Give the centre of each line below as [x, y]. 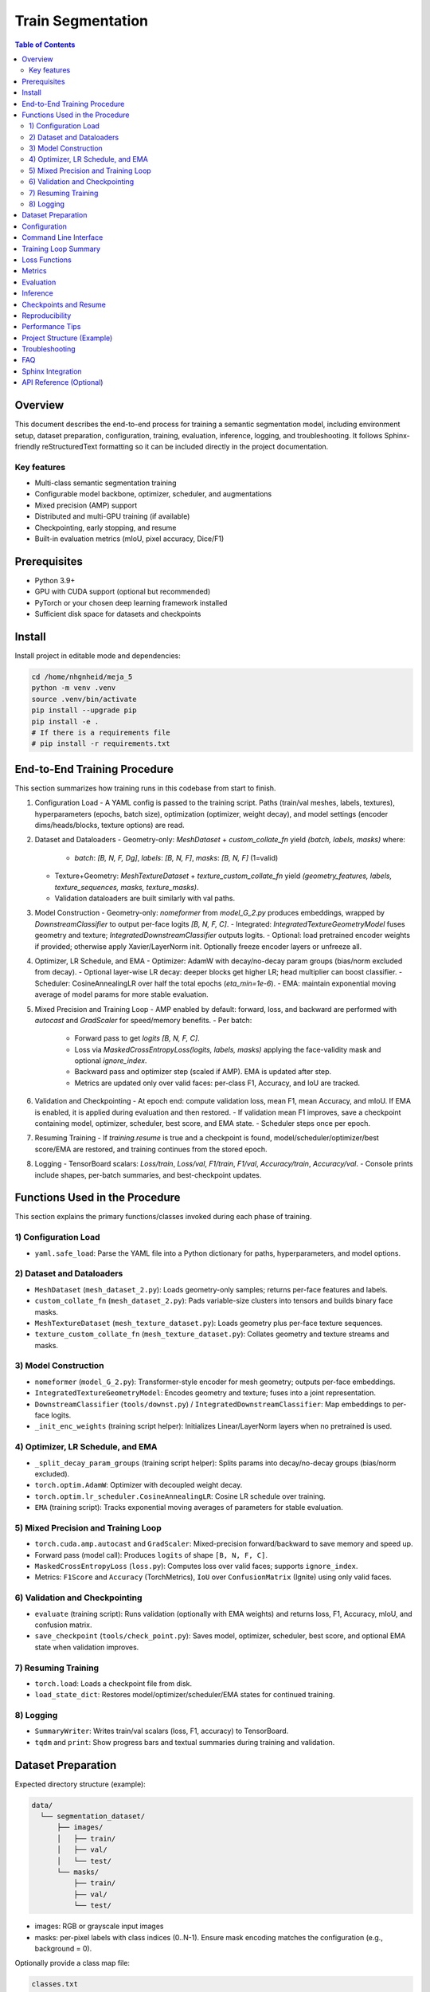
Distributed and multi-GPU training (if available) [112, 516]
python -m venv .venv [74, 688]
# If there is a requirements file [101, 732]
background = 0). [63, 1948]
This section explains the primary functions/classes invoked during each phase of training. [163, 1217]
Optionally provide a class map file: [72, 1963]
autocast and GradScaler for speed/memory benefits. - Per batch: [143, 1020]
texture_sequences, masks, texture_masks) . [127, 887]
